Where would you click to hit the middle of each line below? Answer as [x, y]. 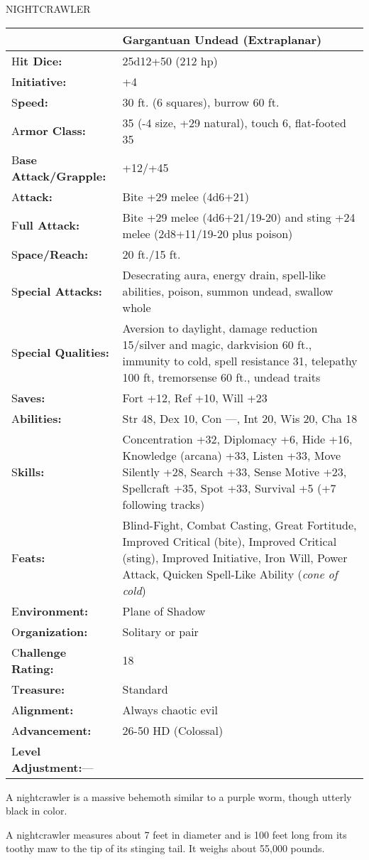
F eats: [28, 557]
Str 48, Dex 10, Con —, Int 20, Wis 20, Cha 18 [240, 418]
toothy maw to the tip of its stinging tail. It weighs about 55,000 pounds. [165, 848]
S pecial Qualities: [60, 353]
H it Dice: [37, 60]
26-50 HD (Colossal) [173, 730]
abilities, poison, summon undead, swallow [228, 291]
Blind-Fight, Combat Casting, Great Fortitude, [239, 525]
